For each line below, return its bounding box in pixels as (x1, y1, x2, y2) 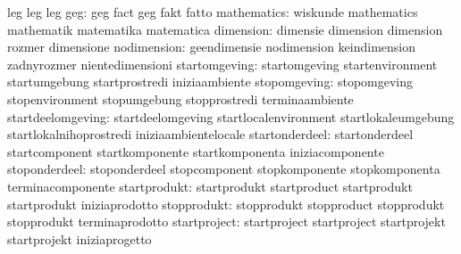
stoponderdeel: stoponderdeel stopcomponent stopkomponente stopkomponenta (7, 160, 440, 178)
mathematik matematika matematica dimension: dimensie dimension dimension (7, 20, 443, 38)
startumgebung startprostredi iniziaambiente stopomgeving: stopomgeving (7, 72, 414, 91)
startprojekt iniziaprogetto (7, 229, 152, 248)
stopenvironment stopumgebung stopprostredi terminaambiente (7, 89, 354, 108)
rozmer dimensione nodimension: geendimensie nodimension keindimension (7, 37, 416, 56)
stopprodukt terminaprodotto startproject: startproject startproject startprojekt (7, 212, 446, 231)
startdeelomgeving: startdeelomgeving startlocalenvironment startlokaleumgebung (7, 107, 455, 126)
